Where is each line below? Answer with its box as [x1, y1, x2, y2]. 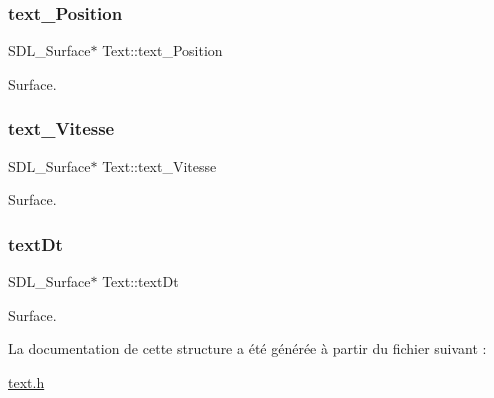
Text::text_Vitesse [102, 155, 217, 176]
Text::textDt [102, 271, 179, 292]
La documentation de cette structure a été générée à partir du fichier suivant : [8, 338, 487, 359]
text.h [8, 371, 45, 392]
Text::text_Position [102, 40, 223, 61]
